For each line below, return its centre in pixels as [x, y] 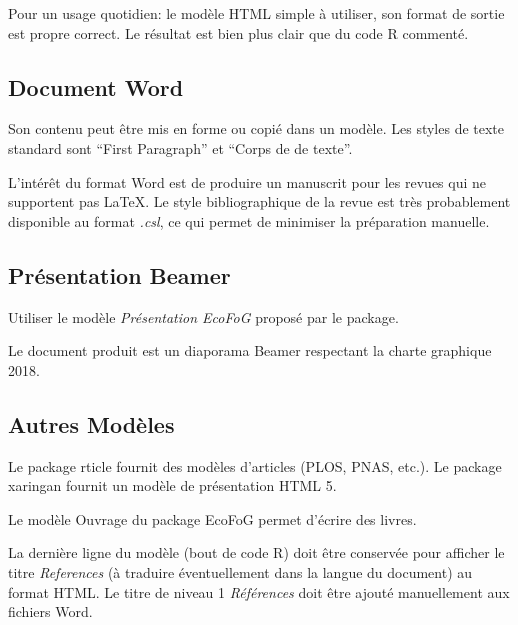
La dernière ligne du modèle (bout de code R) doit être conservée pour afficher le [256, 552]
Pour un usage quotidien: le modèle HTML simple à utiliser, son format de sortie [256, 13]
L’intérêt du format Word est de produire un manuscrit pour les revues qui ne [247, 181]
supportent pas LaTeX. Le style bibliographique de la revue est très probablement [259, 201]
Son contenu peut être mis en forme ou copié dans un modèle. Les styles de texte [256, 128]
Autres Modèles [91, 423]
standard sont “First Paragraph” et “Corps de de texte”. [180, 147]
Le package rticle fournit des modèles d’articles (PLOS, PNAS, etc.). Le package [255, 465]
